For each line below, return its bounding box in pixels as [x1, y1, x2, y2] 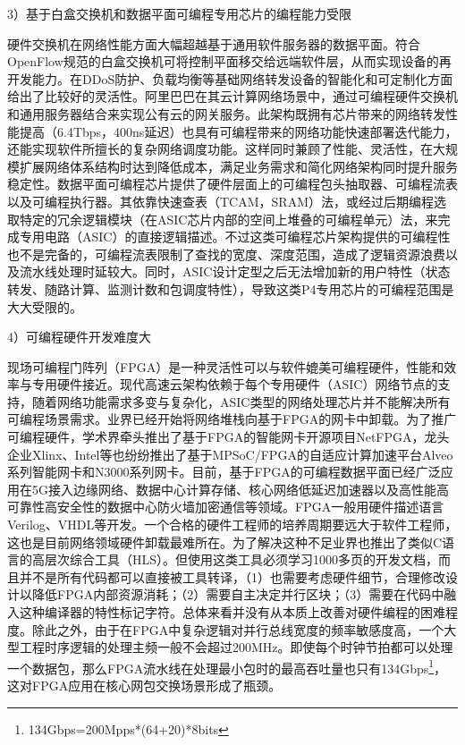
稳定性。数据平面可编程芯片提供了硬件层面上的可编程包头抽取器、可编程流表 [7, 174, 458, 193]
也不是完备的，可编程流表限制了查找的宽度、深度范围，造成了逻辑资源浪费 [7, 244, 445, 263]
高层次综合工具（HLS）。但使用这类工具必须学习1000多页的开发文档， [31, 550, 439, 569]
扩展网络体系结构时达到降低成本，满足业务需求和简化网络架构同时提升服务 [19, 157, 458, 175]
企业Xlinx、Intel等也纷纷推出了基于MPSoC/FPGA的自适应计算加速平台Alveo [7, 444, 453, 463]
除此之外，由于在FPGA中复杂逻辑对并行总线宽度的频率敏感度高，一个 [31, 620, 444, 639]
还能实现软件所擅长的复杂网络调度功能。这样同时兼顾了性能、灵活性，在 [7, 140, 433, 158]
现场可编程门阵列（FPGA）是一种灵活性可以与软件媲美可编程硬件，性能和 [7, 357, 444, 376]
